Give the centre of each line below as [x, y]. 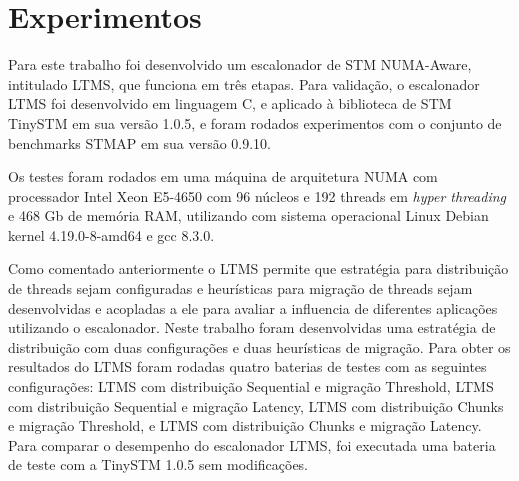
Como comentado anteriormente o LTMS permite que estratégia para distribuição [258, 268]
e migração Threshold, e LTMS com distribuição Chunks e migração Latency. [245, 425]
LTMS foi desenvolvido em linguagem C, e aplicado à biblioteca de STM [230, 103]
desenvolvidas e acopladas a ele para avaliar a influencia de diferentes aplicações [253, 307]
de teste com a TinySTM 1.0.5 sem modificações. [158, 464]
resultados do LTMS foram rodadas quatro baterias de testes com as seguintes [247, 366]
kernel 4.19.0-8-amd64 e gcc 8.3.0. [111, 234]
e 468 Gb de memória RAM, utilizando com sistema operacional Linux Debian [248, 215]
